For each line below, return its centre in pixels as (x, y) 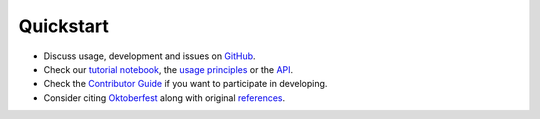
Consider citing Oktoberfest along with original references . (164, 97)
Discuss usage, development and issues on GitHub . (149, 56)
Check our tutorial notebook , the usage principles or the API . (168, 69)
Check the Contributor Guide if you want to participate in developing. (185, 84)
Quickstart (64, 26)
